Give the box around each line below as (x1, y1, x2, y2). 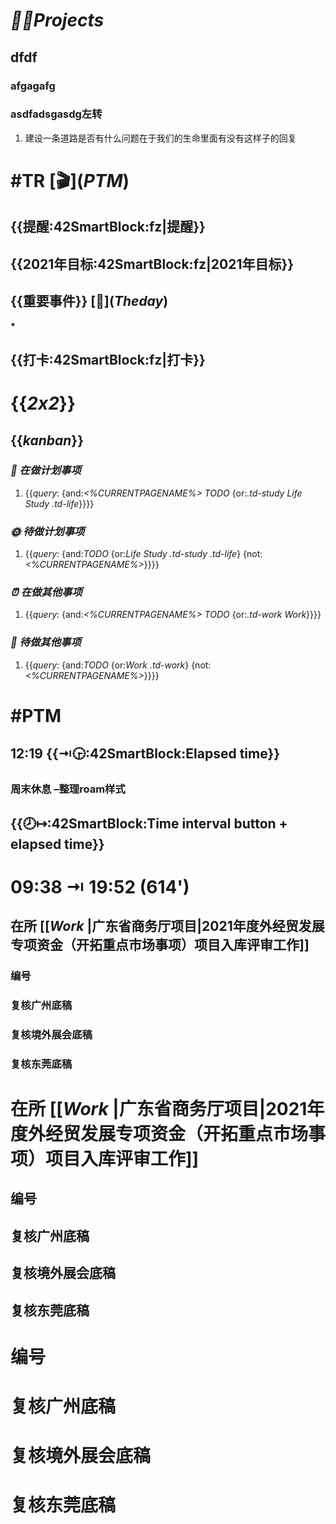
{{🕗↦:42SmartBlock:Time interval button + (10, 815, 288, 832)
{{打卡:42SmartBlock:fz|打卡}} (10, 351, 206, 368)
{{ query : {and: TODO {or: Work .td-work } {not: (24, 659, 212, 671)
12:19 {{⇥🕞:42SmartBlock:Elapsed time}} (10, 745, 281, 763)
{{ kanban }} (10, 432, 84, 449)
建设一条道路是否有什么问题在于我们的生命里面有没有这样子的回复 (24, 132, 297, 144)
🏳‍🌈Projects (10, 9, 105, 32)
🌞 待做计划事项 (10, 524, 85, 538)
